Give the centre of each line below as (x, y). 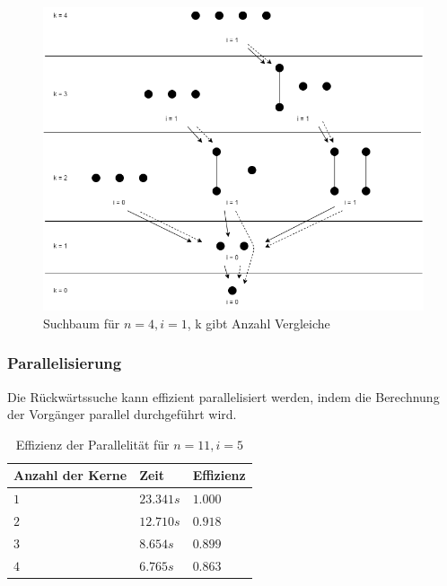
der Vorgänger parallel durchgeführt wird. (122, 414)
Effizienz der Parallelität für (92, 444)
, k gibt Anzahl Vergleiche (259, 323)
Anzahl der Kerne (70, 475)
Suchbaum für (82, 323)
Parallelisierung (65, 363)
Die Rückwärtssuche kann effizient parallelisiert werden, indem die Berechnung (223, 396)
